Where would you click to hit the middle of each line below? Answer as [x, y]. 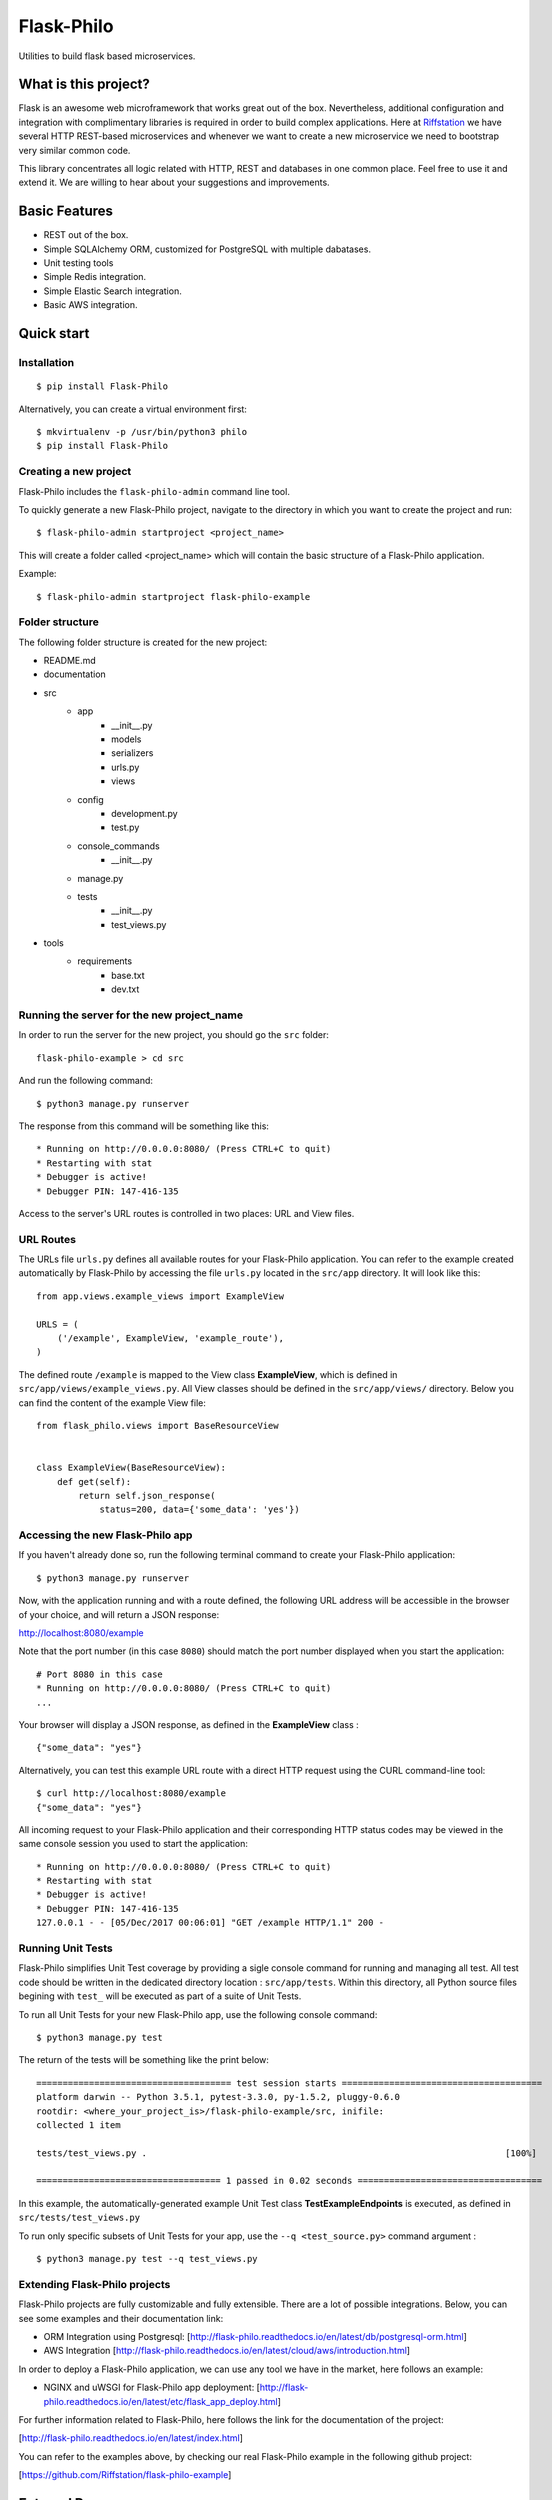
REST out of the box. [86, 235]
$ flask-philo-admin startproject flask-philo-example [173, 596]
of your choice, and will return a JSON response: [119, 1614]
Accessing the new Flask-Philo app [105, 1535]
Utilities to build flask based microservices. [107, 56]
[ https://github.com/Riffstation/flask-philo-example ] [125, 2475]
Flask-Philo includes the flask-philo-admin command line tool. [154, 491]
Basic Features [66, 211]
